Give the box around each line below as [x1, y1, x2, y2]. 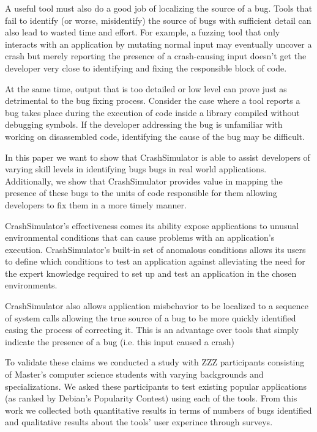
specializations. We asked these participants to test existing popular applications [5, 379, 307, 392]
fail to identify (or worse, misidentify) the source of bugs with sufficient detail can [5, 13, 311, 26]
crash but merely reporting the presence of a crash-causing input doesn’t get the [5, 49, 307, 62]
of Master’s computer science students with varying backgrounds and [5, 368, 264, 381]
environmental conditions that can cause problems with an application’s [5, 231, 275, 244]
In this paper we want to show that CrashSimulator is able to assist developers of [5, 150, 310, 163]
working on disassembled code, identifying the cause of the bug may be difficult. [5, 130, 305, 142]
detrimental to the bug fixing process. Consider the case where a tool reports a [5, 94, 300, 107]
